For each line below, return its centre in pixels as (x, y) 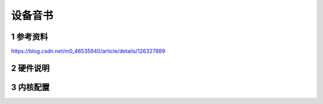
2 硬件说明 (31, 68)
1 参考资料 (30, 37)
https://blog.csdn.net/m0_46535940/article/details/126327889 (88, 51)
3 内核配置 (31, 87)
